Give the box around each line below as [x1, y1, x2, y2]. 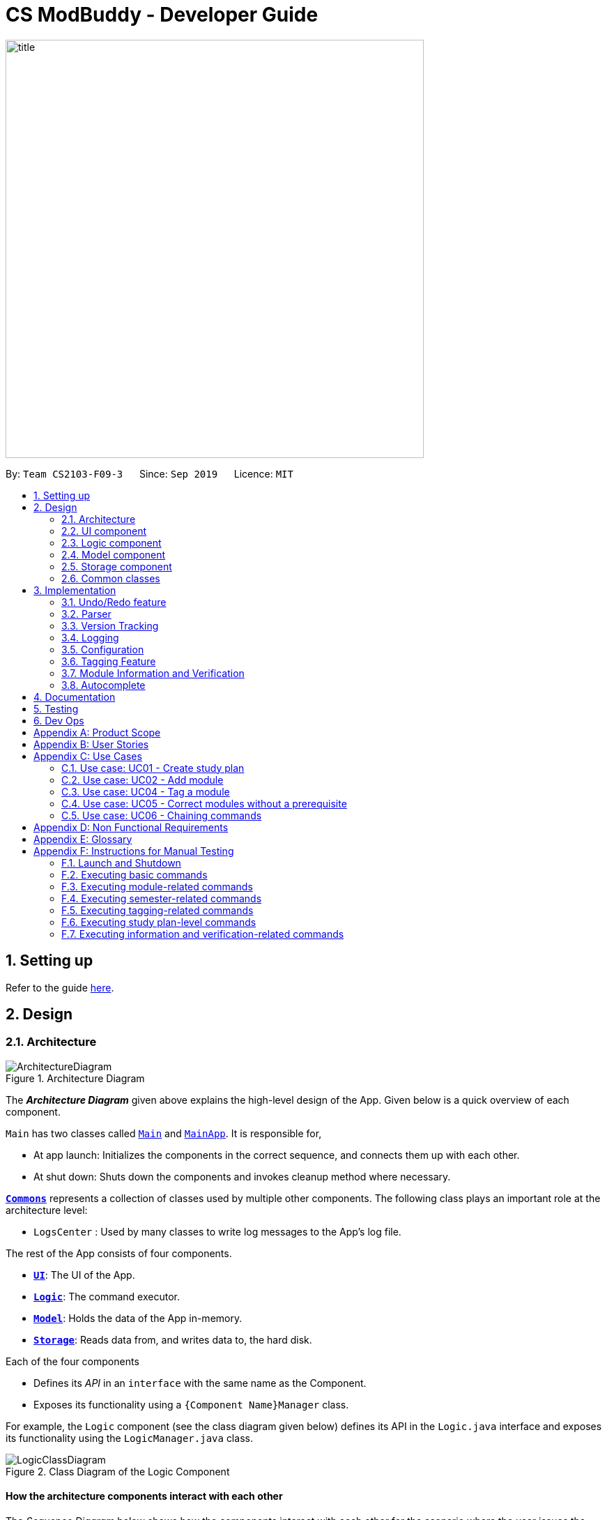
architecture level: [6, 1203, 88, 1216]
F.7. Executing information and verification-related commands [61, 927, 344, 940]
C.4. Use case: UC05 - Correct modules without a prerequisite [61, 797, 347, 810]
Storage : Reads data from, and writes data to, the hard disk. [33, 1333, 312, 1346]
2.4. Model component [61, 548, 166, 561]
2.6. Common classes [61, 572, 160, 584]
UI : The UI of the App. [33, 1268, 135, 1281]
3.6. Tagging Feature [61, 655, 156, 667]
